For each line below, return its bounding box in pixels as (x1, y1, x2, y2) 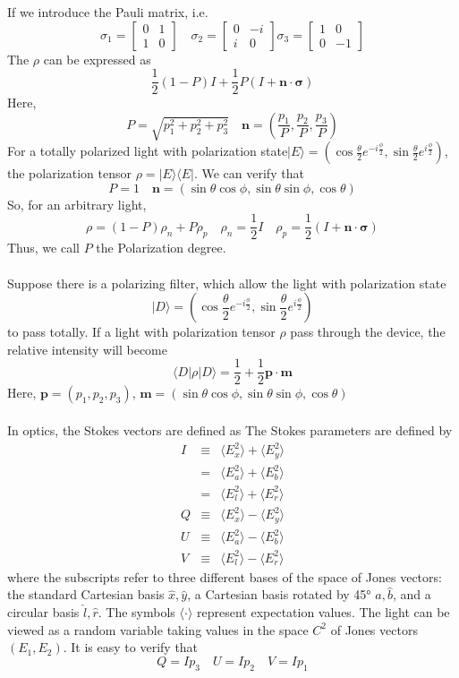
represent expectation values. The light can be (196, 602, 450, 621)
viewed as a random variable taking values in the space (7, 620, 309, 639)
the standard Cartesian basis (7, 585, 165, 604)
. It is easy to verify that (63, 638, 199, 657)
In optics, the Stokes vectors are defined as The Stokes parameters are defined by (7, 421, 453, 440)
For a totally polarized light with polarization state (7, 142, 288, 160)
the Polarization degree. (96, 238, 226, 257)
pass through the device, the (290, 322, 446, 341)
